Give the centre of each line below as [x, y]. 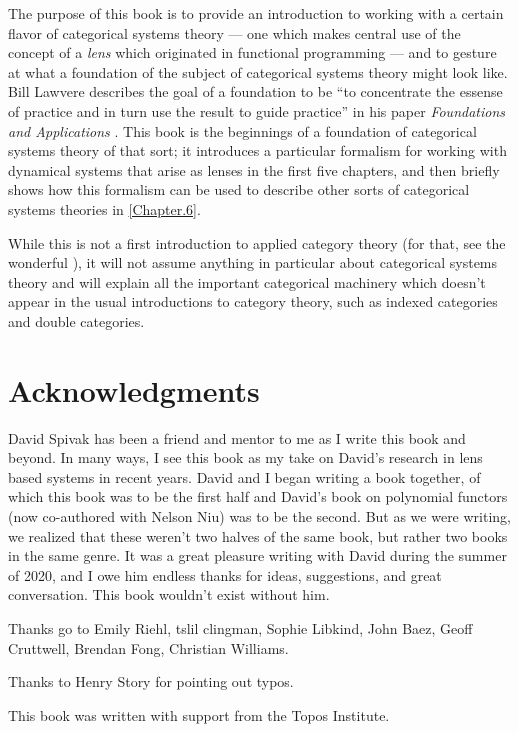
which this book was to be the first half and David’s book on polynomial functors [258, 496]
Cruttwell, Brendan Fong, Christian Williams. [148, 647]
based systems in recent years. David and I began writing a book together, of [244, 476]
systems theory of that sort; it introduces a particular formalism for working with [257, 150]
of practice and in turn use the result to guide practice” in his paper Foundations [256, 110]
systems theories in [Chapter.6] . [104, 208]
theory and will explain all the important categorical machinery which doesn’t [247, 281]
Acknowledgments [134, 389]
